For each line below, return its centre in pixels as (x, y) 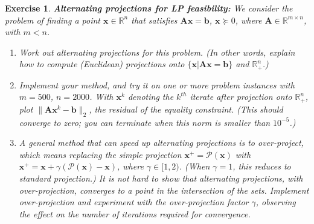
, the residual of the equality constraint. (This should (186, 109)
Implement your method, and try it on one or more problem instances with (157, 84)
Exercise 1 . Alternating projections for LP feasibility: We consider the (149, 8)
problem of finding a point (53, 20)
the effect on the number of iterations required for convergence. (135, 213)
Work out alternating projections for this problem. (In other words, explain (157, 52)
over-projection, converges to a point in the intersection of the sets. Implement (164, 190)
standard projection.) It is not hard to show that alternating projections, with (161, 178)
